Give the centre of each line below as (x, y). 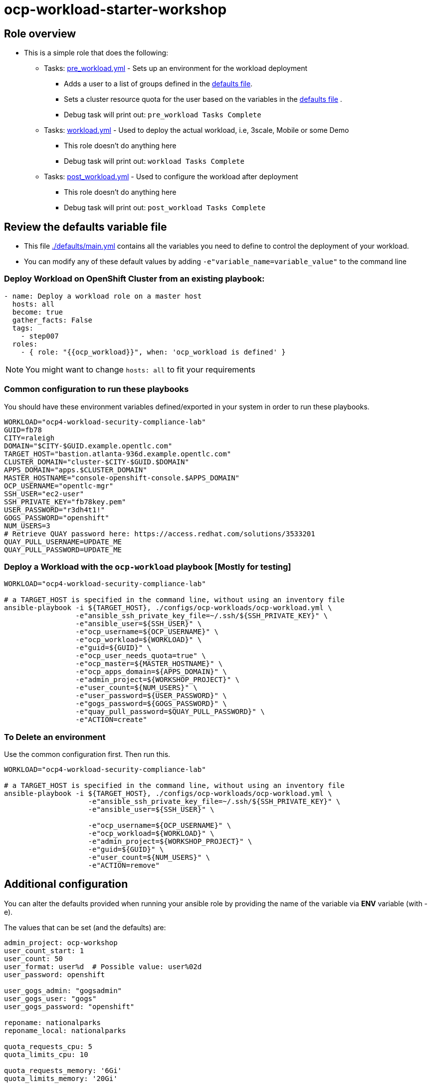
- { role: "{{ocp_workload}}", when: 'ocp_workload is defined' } (153, 352)
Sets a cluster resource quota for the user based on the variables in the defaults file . (203, 99)
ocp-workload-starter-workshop (115, 9)
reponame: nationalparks (52, 1022)
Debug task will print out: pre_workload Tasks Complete (163, 115)
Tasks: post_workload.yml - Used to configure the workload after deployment (171, 177)
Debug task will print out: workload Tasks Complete (154, 161)
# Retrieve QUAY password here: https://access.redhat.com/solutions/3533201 (160, 534)
